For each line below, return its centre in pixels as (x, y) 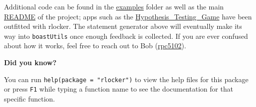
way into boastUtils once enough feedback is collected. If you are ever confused (126, 36)
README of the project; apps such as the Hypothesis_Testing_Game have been (128, 16)
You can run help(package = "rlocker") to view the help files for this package (126, 79)
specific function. (30, 98)
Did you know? (30, 62)
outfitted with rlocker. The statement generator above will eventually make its (123, 26)
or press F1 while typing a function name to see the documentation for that (119, 89)
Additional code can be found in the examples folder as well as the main (114, 6)
